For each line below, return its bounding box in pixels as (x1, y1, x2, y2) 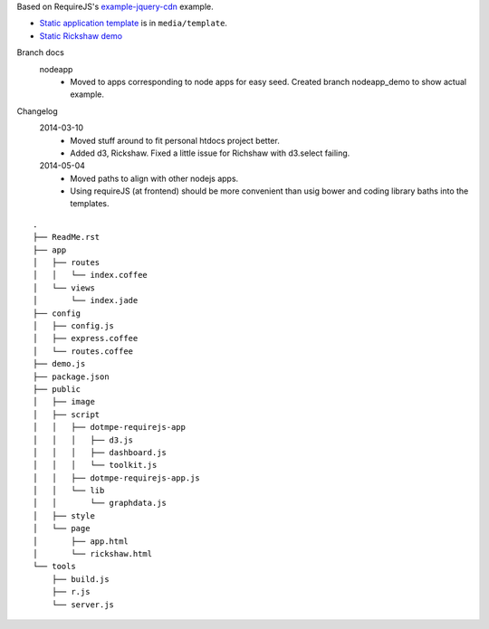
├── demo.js (33, 358, 86, 369)
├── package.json (33, 371, 110, 382)
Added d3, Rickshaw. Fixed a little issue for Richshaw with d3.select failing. (70, 148, 350, 158)
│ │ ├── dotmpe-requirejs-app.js (33, 472, 201, 483)
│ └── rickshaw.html (33, 548, 153, 559)
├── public (33, 384, 81, 394)
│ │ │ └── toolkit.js (33, 460, 158, 471)
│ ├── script (33, 409, 101, 420)
